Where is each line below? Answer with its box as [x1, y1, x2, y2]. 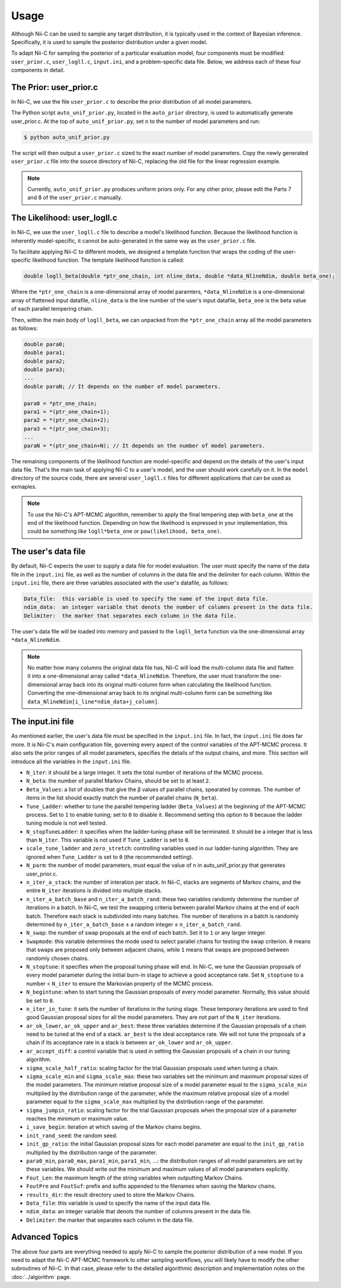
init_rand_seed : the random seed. [26, 1132, 117, 1139]
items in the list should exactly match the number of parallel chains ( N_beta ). [26, 794, 218, 802]
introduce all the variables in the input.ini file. [11, 758, 132, 765]
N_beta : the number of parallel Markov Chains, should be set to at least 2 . [26, 777, 211, 784]
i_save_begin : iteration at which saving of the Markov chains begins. [26, 1123, 202, 1131]
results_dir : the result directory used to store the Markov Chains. [26, 1191, 196, 1198]
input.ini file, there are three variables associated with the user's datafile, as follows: [11, 579, 229, 586]
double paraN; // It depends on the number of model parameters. [23, 383, 221, 390]
